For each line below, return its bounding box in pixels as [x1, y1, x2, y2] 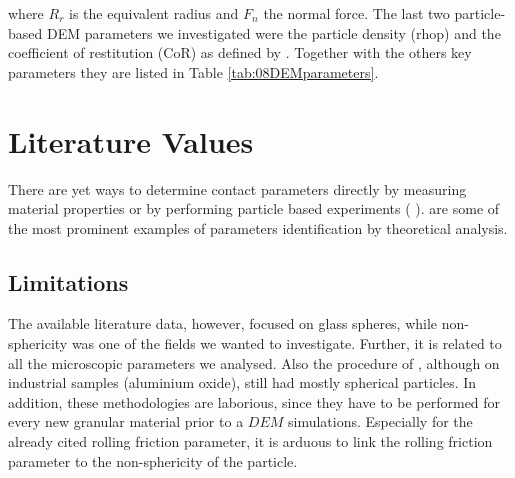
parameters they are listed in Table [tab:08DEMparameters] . [8, 61, 379, 82]
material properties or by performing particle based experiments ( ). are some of [8, 198, 500, 219]
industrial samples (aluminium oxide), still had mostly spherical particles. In [8, 372, 477, 393]
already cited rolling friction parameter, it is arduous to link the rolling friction [8, 431, 493, 452]
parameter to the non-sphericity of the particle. [8, 450, 298, 471]
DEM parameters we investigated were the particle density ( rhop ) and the [46, 22, 501, 43]
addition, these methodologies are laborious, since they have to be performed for [8, 391, 501, 412]
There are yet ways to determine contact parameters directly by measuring [8, 178, 467, 199]
